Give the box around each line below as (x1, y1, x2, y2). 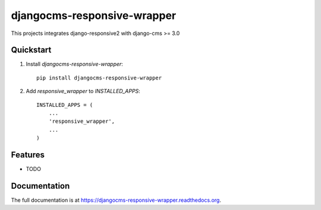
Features (11, 150, 45, 160)
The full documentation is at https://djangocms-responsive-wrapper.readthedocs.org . (11, 196, 221, 203)
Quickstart (11, 45, 52, 55)
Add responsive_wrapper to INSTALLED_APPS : (26, 88, 141, 95)
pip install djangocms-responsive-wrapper (36, 74, 162, 81)
